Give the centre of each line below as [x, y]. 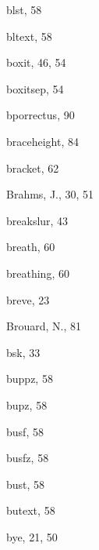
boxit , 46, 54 [36, 62]
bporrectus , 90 [41, 115]
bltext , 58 [29, 36]
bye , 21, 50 [32, 536]
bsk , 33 [23, 352]
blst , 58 [24, 9]
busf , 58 [25, 431]
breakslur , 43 [37, 220]
